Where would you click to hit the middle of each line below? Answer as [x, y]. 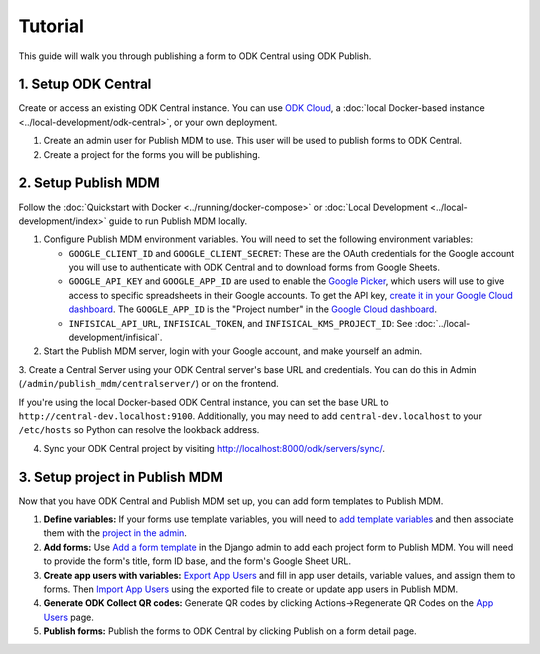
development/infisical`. [115, 337]
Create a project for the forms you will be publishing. [152, 154]
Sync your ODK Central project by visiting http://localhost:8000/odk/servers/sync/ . [214, 448]
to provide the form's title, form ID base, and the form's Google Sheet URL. [197, 561]
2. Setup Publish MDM [89, 183]
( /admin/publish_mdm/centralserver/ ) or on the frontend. [148, 384]
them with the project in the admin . [115, 533]
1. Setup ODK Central [85, 84]
